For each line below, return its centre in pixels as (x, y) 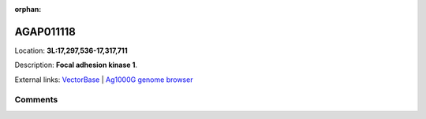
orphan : (28, 9)
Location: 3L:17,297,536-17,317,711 (71, 50)
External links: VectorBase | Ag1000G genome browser (104, 80)
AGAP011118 (45, 32)
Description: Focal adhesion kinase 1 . (76, 65)
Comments (36, 100)
